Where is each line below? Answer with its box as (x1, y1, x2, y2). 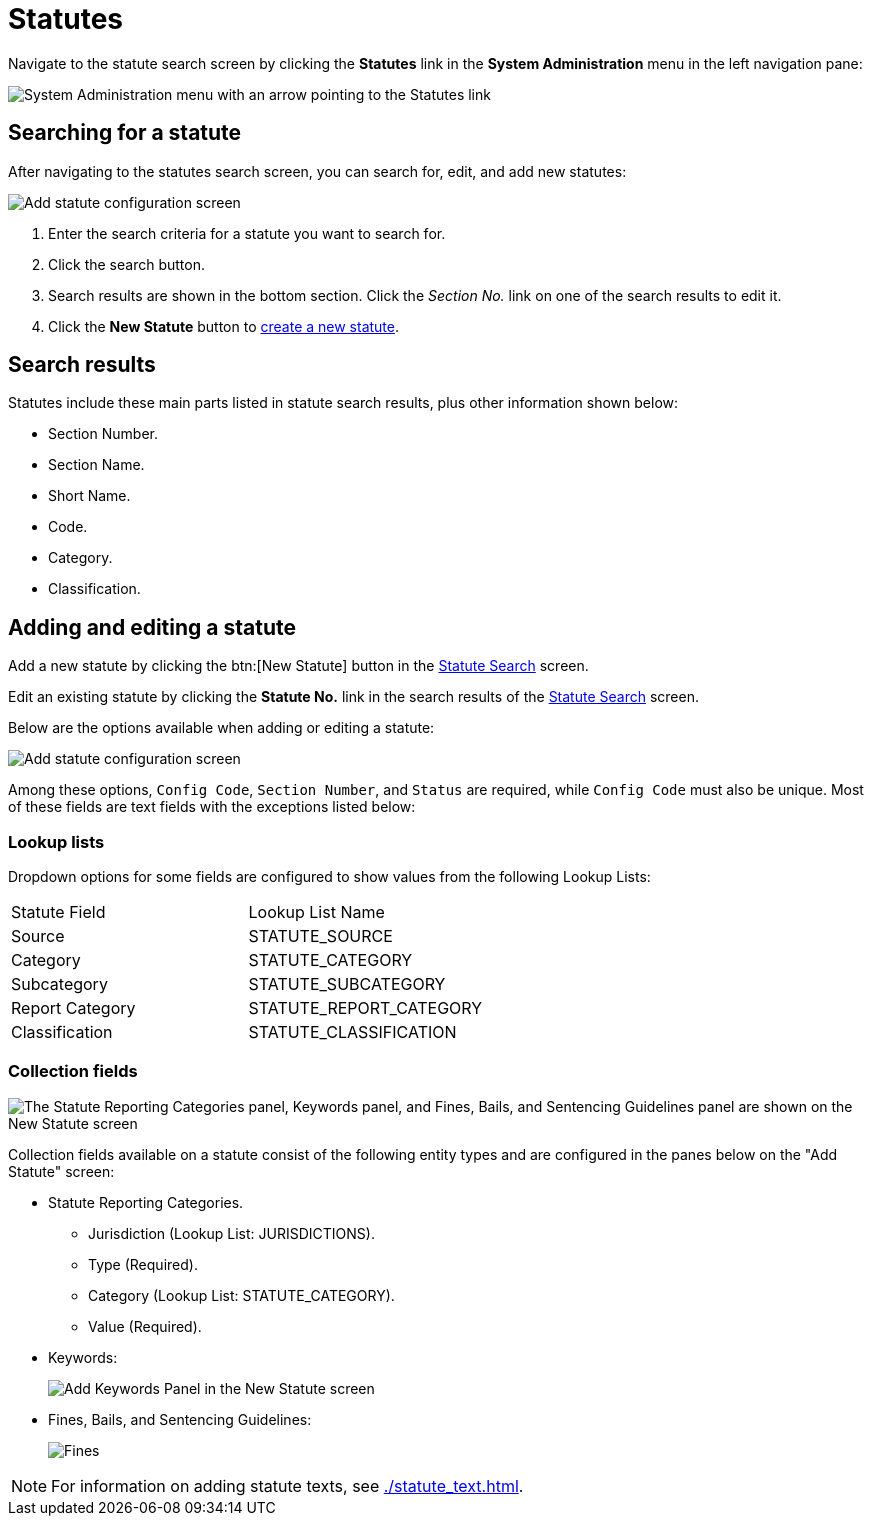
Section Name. (48, 456, 145, 474)
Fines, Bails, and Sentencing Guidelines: (48, 1410, 312, 1428)
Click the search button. (48, 255, 205, 273)
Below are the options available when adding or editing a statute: (8, 719, 435, 737)
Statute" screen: (8, 1162, 115, 1180)
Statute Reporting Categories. (48, 1193, 244, 1211)
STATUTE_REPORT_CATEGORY (248, 998, 483, 1019)
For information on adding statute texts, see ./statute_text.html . (51, 1475, 524, 1496)
